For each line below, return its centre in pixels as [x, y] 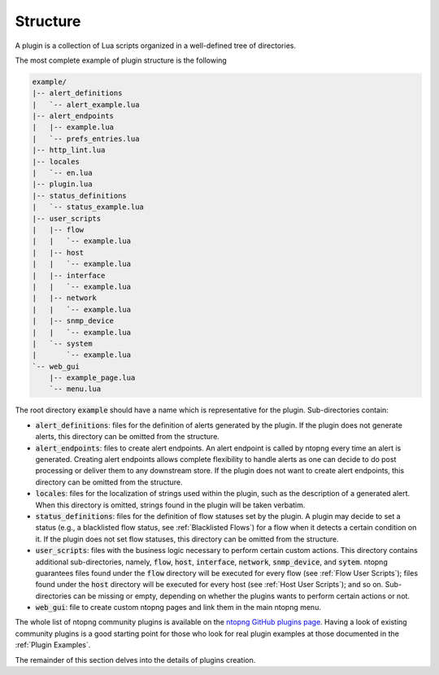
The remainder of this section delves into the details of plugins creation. [135, 660]
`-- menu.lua [75, 389]
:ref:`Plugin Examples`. [53, 645]
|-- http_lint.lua [69, 150]
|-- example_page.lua [92, 378]
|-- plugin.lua [62, 184]
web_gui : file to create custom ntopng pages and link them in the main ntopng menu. [178, 607]
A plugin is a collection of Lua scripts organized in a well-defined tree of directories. [156, 46]
